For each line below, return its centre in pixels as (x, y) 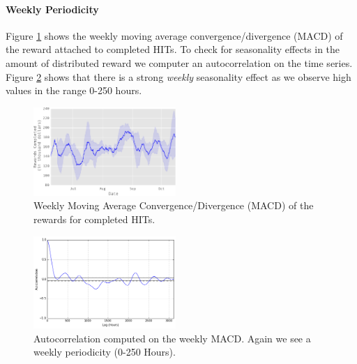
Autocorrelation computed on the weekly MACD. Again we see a (172, 338)
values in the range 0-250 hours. (74, 90)
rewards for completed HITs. (94, 219)
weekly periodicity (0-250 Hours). (105, 352)
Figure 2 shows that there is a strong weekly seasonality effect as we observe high (178, 76)
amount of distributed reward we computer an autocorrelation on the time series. (179, 62)
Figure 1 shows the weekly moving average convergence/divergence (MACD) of (174, 35)
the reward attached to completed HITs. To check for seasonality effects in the (173, 49)
